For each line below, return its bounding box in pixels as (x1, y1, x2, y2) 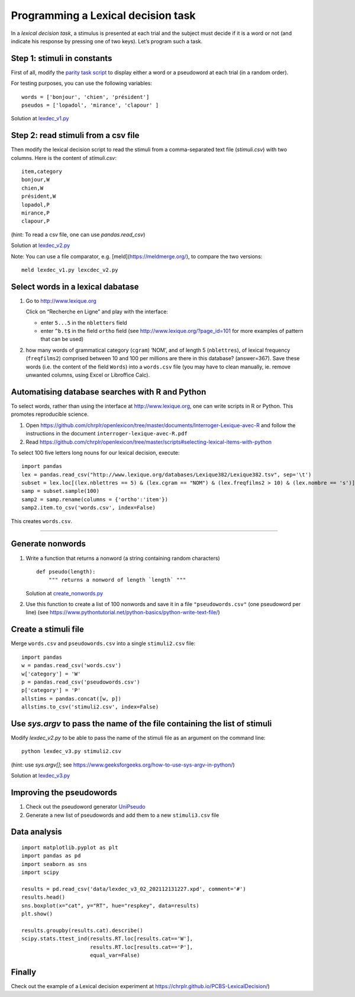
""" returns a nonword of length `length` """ (48, 576, 186, 584)
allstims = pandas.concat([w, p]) (21, 695, 121, 702)
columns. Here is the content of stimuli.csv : (11, 154, 117, 161)
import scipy (21, 869, 59, 876)
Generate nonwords (11, 539, 86, 549)
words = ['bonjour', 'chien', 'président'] (21, 94, 150, 100)
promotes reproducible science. (11, 411, 89, 418)
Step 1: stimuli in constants (11, 53, 112, 63)
